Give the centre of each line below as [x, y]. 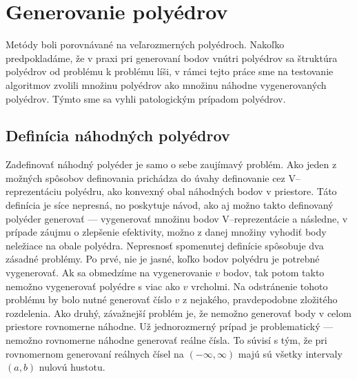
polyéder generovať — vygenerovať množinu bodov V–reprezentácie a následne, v [177, 218]
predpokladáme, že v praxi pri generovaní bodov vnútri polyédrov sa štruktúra [172, 58]
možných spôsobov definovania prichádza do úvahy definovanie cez [145, 177]
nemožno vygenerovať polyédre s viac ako [93, 286]
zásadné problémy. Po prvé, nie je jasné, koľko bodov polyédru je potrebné [163, 259]
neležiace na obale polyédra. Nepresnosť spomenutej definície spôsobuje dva [165, 245]
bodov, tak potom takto [274, 273]
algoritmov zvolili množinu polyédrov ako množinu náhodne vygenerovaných [166, 84]
